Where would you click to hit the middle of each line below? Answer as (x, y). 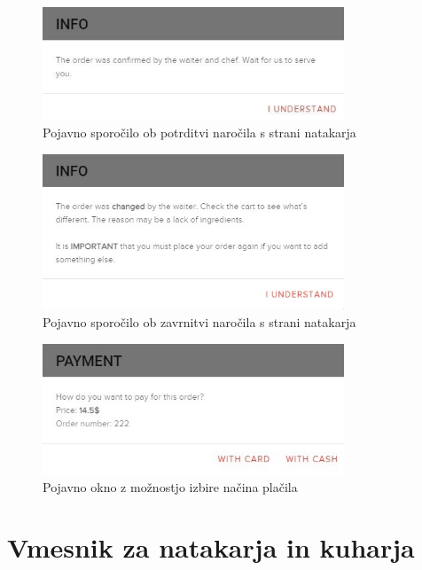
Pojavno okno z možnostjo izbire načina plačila (170, 486)
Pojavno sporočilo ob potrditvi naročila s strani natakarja (199, 133)
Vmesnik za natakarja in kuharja (211, 547)
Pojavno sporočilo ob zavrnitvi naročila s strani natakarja (199, 321)
